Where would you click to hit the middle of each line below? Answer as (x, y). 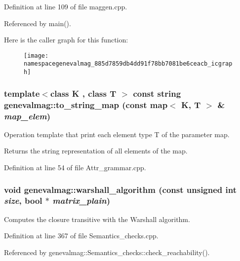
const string (157, 93)
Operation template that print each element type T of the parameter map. (117, 134)
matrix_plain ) (81, 201)
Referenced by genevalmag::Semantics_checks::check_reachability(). (107, 252)
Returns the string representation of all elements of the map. (96, 151)
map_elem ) (27, 116)
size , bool (23, 201)
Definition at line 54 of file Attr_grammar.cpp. (75, 167)
